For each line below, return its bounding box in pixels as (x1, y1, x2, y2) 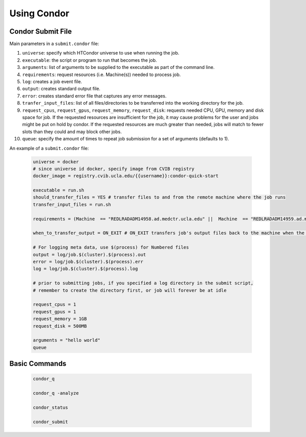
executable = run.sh (33, 187, 84, 193)
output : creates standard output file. (22, 86, 100, 92)
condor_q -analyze (33, 391, 79, 396)
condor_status (33, 404, 68, 410)
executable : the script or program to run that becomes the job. (22, 57, 158, 63)
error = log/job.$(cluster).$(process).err (33, 258, 144, 264)
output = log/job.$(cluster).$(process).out (33, 252, 146, 257)
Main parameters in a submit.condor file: (9, 41, 99, 47)
